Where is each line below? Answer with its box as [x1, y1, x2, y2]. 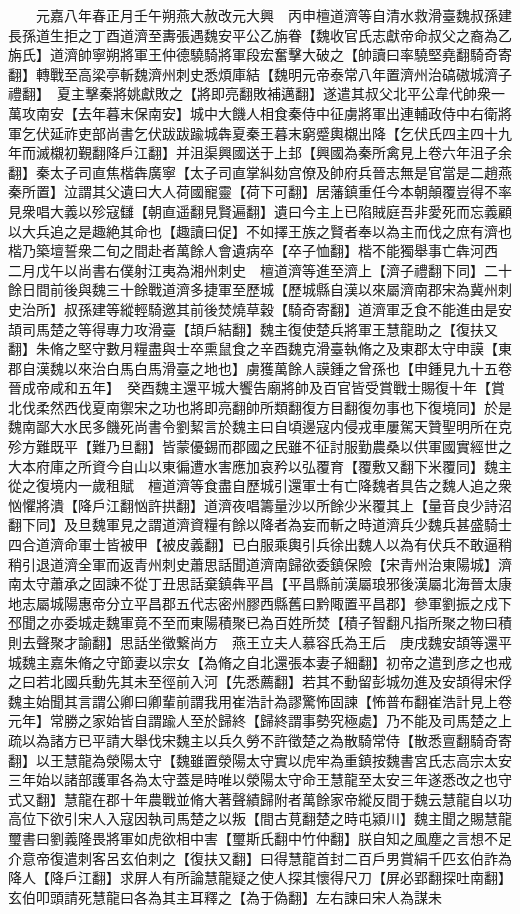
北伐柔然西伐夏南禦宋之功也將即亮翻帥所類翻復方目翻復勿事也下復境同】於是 [8, 396, 512, 417]
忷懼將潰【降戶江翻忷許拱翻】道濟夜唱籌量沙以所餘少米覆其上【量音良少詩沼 [8, 494, 512, 515]
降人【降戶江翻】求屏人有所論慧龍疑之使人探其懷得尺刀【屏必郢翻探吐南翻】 [8, 867, 512, 888]
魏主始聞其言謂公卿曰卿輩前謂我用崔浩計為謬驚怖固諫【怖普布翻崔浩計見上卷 [8, 690, 512, 711]
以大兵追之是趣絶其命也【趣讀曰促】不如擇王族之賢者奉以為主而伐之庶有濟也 [8, 220, 512, 241]
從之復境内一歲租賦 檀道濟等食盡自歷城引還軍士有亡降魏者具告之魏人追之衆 [8, 475, 512, 496]
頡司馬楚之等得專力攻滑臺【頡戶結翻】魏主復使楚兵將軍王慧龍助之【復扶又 [8, 318, 498, 339]
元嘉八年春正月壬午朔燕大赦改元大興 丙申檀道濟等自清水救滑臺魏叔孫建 [35, 5, 512, 25]
